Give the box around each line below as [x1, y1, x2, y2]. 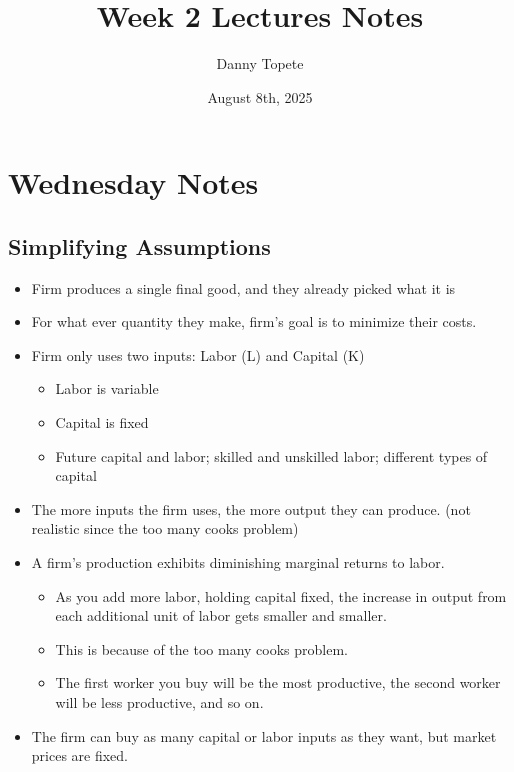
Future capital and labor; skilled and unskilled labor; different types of [55, 445, 488, 466]
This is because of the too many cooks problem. [55, 638, 348, 659]
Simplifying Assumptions [8, 230, 271, 261]
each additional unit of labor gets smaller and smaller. [55, 605, 387, 626]
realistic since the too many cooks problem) [31, 518, 299, 539]
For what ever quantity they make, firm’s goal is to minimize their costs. [31, 311, 477, 332]
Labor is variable [55, 378, 159, 399]
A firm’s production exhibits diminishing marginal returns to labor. [31, 552, 445, 573]
